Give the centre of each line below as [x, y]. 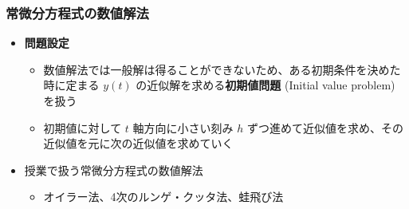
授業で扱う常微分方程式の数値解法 [114, 170]
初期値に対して [83, 127]
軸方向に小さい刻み [183, 127]
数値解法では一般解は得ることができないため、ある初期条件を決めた [222, 69]
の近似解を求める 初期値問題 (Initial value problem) [265, 85]
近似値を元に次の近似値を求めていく [138, 143]
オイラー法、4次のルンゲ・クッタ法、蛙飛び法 [163, 197]
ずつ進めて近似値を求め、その [325, 127]
